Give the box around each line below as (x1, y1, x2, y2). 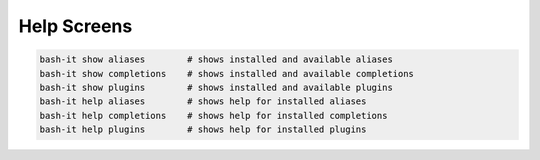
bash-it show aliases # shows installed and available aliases (39, 54, 394, 65)
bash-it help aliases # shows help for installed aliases (39, 96, 367, 107)
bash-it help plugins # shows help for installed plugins (39, 124, 367, 135)
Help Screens (18, 15, 133, 37)
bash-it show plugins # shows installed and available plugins (39, 81, 394, 93)
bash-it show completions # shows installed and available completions (39, 68, 415, 79)
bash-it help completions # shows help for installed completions (39, 110, 388, 121)
